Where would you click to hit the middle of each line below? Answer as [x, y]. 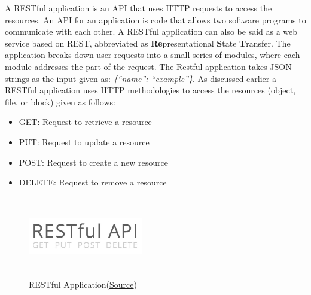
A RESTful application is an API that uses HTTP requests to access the [138, 8]
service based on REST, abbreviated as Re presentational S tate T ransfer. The [148, 43]
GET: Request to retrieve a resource [85, 122]
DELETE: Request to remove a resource [93, 182]
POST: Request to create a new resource [93, 162]
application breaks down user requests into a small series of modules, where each [153, 55]
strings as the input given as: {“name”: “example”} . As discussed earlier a [141, 78]
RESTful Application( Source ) [83, 284]
